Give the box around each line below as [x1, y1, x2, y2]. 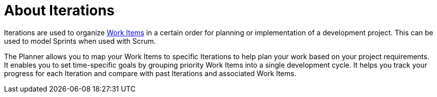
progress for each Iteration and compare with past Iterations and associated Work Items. [4, 69, 297, 78]
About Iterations [4, 2, 115, 19]
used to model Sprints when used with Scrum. [4, 36, 156, 45]
